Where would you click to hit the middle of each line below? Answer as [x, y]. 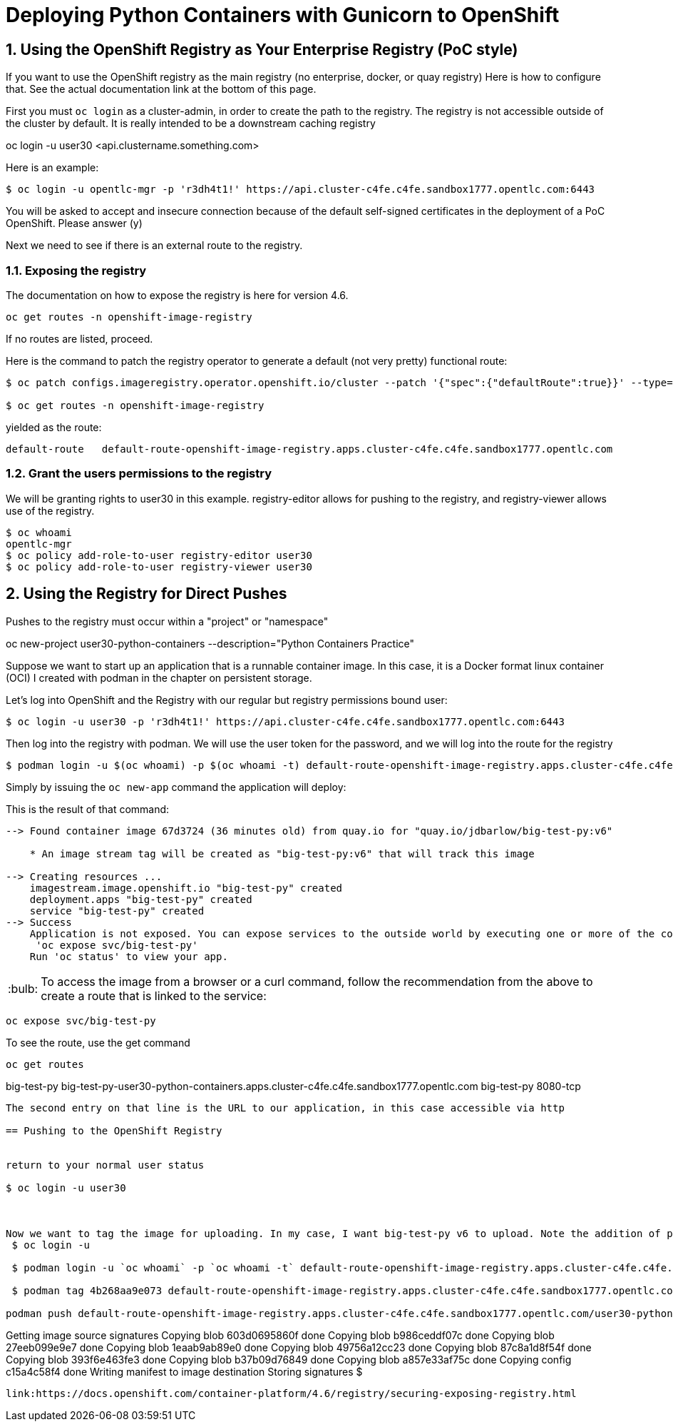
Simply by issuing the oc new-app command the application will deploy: [176, 787]
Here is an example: [52, 168]
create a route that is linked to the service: [154, 995]
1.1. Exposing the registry [76, 270]
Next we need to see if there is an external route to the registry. [154, 246]
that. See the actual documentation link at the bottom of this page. [161, 89]
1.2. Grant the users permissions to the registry [139, 474]
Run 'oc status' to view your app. [129, 956]
